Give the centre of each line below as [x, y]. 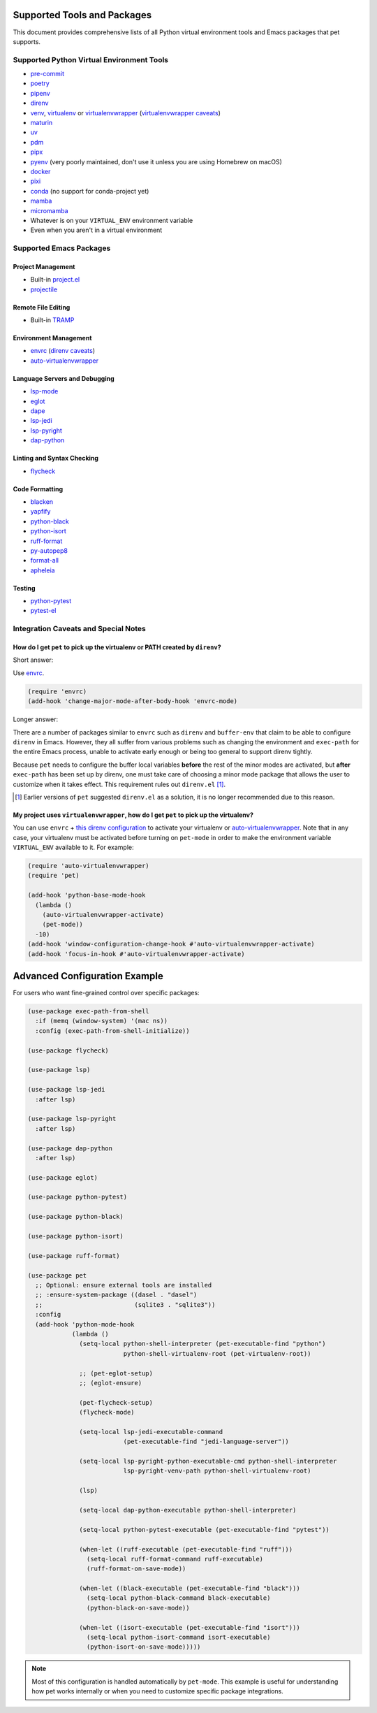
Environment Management [52, 338]
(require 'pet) [53, 876]
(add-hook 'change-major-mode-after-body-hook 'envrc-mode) [133, 701]
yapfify [40, 512]
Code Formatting [38, 489]
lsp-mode [44, 391]
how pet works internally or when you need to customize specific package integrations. [158, 1691]
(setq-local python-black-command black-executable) [178, 1598]
